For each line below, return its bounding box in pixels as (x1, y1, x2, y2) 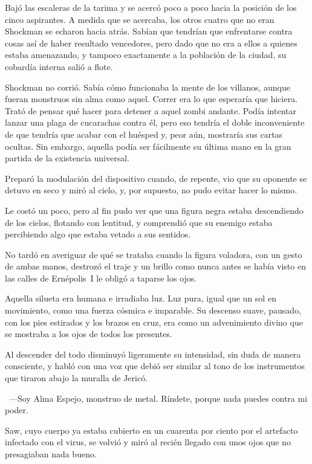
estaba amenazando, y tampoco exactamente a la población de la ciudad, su (5, 48, 287, 61)
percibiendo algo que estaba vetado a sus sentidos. (5, 228, 191, 240)
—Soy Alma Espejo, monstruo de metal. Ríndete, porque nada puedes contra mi (8, 391, 308, 404)
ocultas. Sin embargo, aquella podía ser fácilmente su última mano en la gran (5, 140, 291, 152)
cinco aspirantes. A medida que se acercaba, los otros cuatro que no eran (5, 13, 275, 25)
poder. (5, 404, 28, 416)
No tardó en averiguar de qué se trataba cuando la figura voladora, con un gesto (5, 248, 302, 260)
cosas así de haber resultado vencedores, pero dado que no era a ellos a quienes (5, 36, 297, 49)
